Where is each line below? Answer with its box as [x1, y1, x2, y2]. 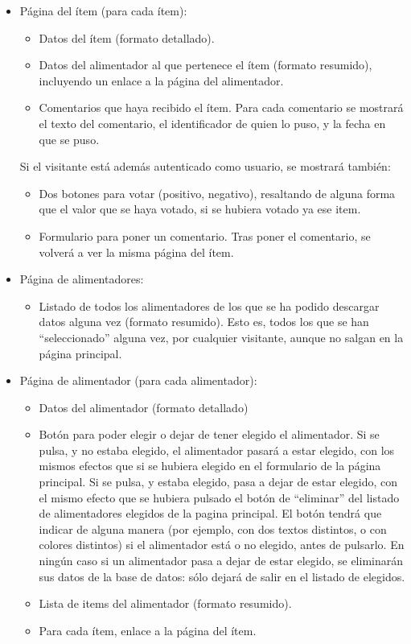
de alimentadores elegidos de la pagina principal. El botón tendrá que [39, 505, 382, 522]
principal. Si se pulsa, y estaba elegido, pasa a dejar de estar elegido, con [39, 473, 397, 490]
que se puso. [39, 130, 100, 147]
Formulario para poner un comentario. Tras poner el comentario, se [39, 227, 371, 244]
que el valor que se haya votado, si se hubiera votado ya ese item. [39, 200, 361, 217]
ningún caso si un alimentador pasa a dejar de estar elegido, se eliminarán [39, 552, 404, 569]
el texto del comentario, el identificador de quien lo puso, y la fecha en [39, 114, 386, 131]
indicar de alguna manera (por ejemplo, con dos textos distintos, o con [39, 520, 387, 537]
